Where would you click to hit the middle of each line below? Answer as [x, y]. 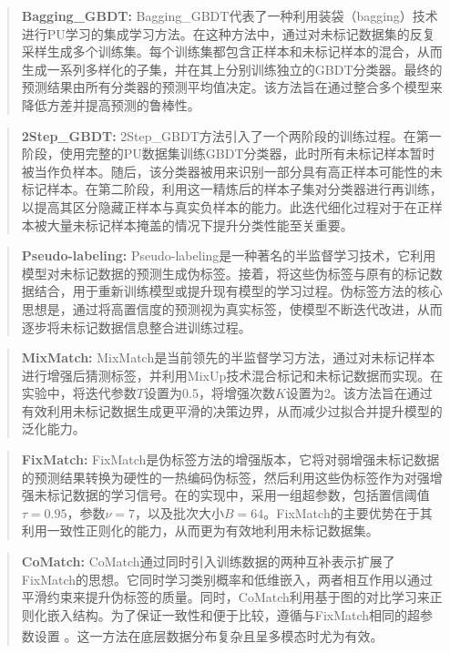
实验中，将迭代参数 [79, 393]
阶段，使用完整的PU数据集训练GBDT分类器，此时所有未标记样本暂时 [228, 153]
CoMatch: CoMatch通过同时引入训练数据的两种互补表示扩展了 [208, 561]
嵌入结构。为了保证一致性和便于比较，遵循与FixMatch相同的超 [234, 614]
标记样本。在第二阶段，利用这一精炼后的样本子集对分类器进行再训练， [232, 189]
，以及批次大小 [180, 512]
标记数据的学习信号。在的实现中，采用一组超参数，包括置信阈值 [238, 495]
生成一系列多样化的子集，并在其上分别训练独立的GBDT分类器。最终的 [232, 69]
